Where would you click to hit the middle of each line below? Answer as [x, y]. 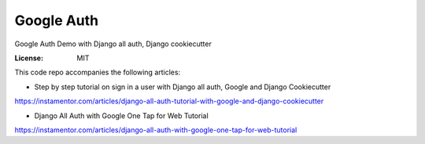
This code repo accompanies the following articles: [98, 72]
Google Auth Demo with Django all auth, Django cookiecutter [113, 44]
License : [29, 58]
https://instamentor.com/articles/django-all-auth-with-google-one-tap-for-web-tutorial [156, 130]
